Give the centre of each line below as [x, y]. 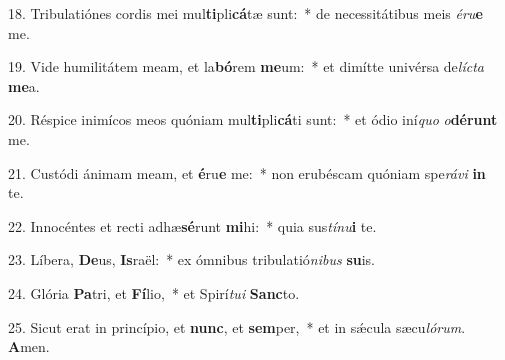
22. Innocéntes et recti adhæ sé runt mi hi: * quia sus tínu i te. [192, 225]
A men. [29, 346]
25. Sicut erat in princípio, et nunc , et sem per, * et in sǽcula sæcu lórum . [237, 326]
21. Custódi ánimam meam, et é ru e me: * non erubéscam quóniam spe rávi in [247, 172]
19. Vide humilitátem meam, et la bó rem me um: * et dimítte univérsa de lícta [246, 66]
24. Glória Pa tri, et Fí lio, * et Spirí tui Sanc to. [154, 292]
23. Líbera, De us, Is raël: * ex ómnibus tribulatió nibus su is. [191, 259]
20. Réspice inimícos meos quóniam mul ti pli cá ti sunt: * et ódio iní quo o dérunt [253, 119]
